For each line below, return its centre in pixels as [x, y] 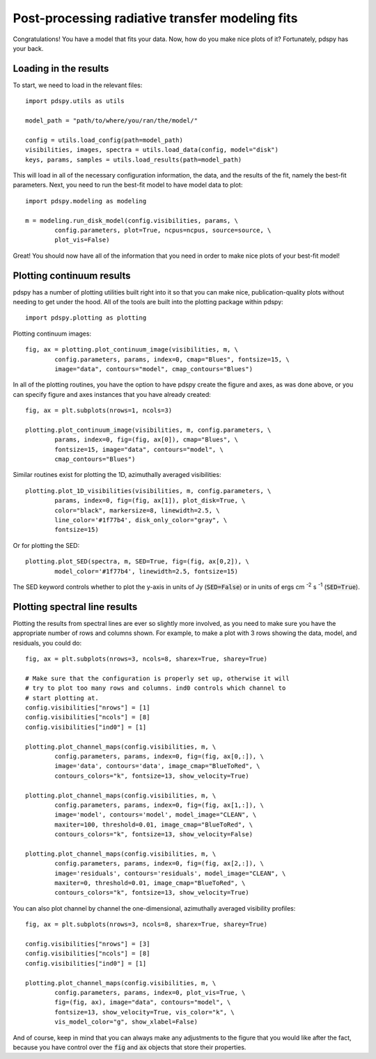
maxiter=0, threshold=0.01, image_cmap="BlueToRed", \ [150, 883]
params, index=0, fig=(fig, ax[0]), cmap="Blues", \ [146, 440]
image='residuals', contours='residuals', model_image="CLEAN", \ [170, 873]
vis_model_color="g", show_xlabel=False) [126, 1022]
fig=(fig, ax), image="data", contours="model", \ [143, 1002]
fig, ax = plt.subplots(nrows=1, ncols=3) [99, 410]
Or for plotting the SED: [46, 545]
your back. [28, 48]
